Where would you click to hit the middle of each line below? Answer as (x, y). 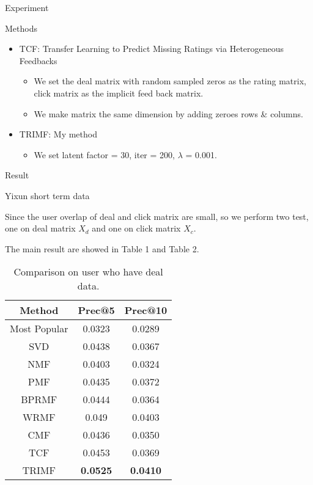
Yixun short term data (47, 195)
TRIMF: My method (58, 134)
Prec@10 (146, 310)
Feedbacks (38, 60)
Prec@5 (96, 310)
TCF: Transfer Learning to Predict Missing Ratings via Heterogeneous (152, 49)
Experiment (27, 7)
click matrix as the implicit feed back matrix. (119, 93)
